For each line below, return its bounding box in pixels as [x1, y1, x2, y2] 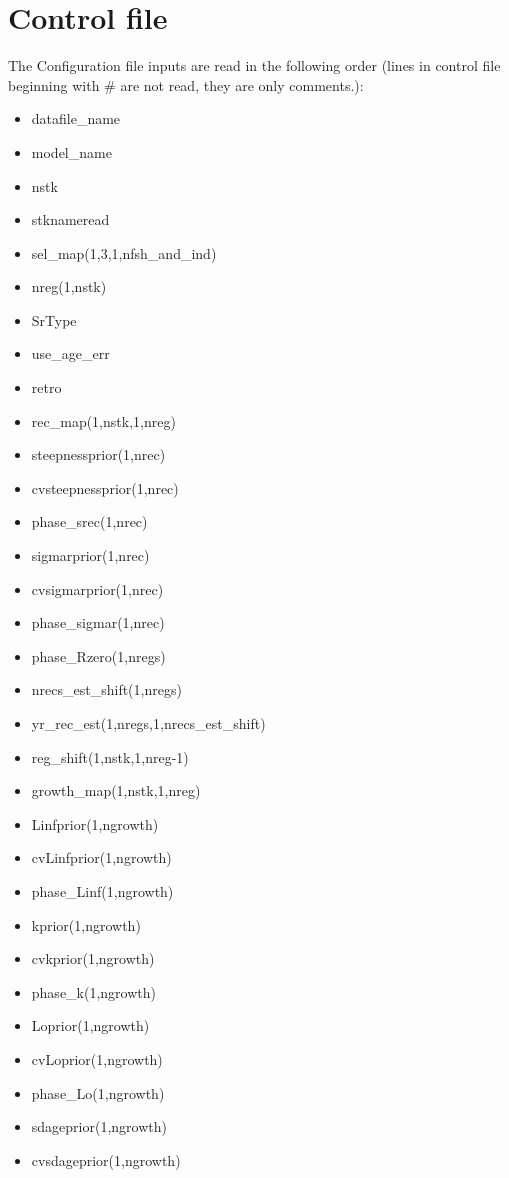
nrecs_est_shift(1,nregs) [31, 679, 182, 700]
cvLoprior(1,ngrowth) [31, 1048, 163, 1069]
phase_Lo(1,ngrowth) [31, 1082, 165, 1103]
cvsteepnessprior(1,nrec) [31, 477, 179, 498]
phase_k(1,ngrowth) [31, 981, 156, 1002]
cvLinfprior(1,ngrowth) [31, 847, 172, 868]
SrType [31, 309, 77, 330]
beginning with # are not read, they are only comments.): [8, 74, 364, 95]
